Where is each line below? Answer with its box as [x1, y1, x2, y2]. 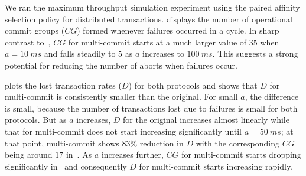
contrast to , [5, 35, 51, 48]
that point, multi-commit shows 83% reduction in [5, 136, 184, 149]
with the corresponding [196, 136, 280, 149]
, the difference [245, 90, 299, 103]
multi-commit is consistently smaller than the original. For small [5, 90, 238, 103]
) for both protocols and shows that [128, 79, 258, 91]
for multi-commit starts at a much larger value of [68, 35, 247, 48]
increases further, [101, 148, 164, 161]
